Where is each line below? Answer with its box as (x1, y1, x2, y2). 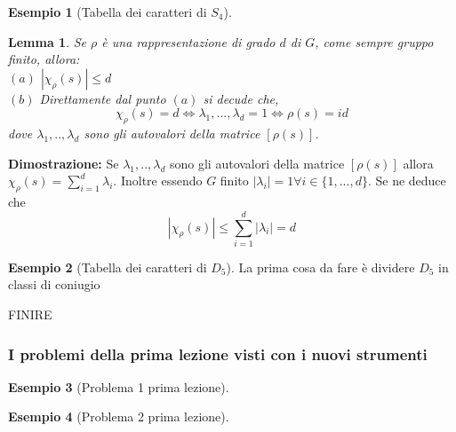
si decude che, (203, 89, 279, 107)
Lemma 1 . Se (8, 32, 87, 51)
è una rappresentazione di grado (101, 32, 276, 51)
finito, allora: (8, 50, 80, 68)
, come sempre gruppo (315, 32, 434, 51)
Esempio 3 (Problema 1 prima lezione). (8, 377, 229, 396)
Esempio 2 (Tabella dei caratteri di (8, 257, 207, 276)
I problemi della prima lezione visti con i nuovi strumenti (8, 342, 428, 365)
